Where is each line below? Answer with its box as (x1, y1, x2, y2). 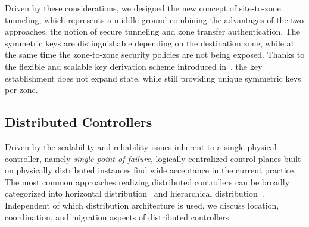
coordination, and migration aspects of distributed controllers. (5, 210, 232, 223)
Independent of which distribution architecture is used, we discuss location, (5, 198, 279, 211)
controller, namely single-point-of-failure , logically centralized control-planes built (5, 152, 301, 164)
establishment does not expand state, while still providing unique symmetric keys (5, 71, 301, 84)
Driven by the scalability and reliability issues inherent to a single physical (5, 140, 277, 153)
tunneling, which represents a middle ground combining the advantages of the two (5, 13, 304, 26)
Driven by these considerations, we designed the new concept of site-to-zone (5, 2, 281, 14)
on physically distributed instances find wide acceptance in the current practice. (5, 164, 296, 176)
